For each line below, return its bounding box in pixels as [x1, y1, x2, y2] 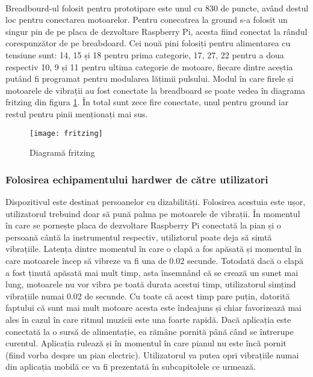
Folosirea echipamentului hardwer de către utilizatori [5, 171, 268, 186]
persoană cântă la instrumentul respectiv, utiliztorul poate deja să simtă [5, 230, 272, 243]
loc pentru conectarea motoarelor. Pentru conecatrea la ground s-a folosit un [5, 13, 288, 26]
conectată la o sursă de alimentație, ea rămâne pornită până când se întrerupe [5, 325, 294, 337]
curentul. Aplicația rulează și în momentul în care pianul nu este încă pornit [5, 337, 287, 349]
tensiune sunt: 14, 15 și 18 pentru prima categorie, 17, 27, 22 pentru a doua [5, 48, 284, 61]
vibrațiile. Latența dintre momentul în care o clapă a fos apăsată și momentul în [5, 242, 302, 255]
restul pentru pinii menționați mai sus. [5, 107, 148, 120]
